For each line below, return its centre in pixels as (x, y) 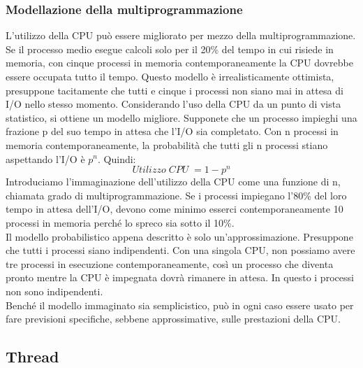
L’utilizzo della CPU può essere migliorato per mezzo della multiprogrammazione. (181, 35)
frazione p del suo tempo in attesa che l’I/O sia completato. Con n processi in (172, 131)
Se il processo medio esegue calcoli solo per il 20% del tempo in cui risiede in (170, 49)
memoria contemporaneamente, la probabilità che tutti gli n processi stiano (167, 144)
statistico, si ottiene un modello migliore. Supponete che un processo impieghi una (181, 117)
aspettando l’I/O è (45, 158)
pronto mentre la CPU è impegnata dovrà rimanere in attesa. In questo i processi (180, 277)
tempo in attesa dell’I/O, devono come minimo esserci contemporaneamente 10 (175, 209)
